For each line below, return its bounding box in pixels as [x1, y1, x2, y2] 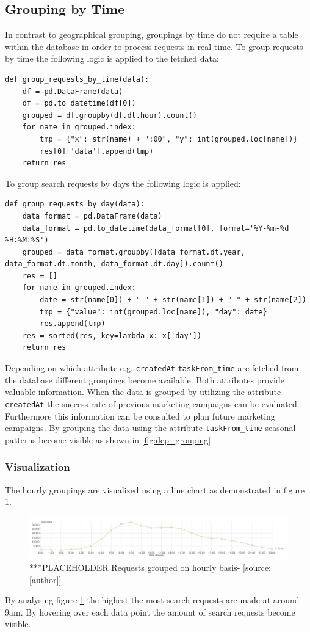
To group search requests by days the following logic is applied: [5, 176, 241, 189]
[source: [243, 561, 272, 573]
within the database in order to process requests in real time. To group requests [5, 40, 303, 53]
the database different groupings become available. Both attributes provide [5, 373, 284, 386]
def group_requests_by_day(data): [5, 200, 145, 209]
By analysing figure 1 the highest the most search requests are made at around [5, 594, 300, 606]
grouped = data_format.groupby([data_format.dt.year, [22, 247, 245, 256]
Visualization [5, 459, 70, 474]
